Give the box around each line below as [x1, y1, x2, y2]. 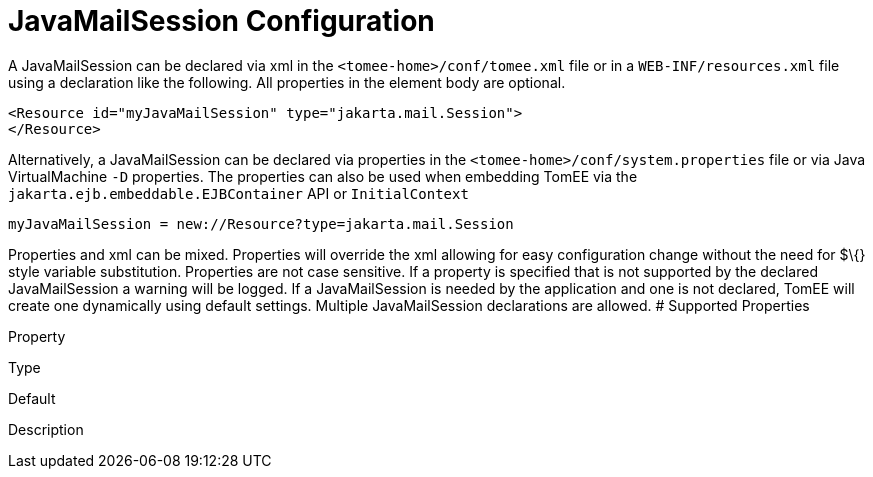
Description [8, 420, 84, 438]
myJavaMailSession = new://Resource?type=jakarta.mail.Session [8, 215, 514, 232]
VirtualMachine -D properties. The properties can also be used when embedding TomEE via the [8, 167, 638, 185]
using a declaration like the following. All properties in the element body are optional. [8, 73, 566, 91]
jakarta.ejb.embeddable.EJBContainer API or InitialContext [8, 184, 469, 202]
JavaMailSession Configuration [8, 4, 435, 38]
